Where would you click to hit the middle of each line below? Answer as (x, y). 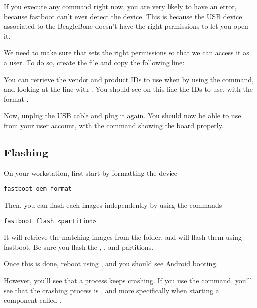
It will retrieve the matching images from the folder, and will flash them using (123, 237)
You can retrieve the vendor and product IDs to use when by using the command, (129, 79)
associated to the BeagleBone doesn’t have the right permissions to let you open (126, 26)
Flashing (26, 152)
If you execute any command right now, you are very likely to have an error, (120, 6)
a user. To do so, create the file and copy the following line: (94, 62)
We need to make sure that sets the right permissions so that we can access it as (127, 53)
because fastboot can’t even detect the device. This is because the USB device (123, 16)
